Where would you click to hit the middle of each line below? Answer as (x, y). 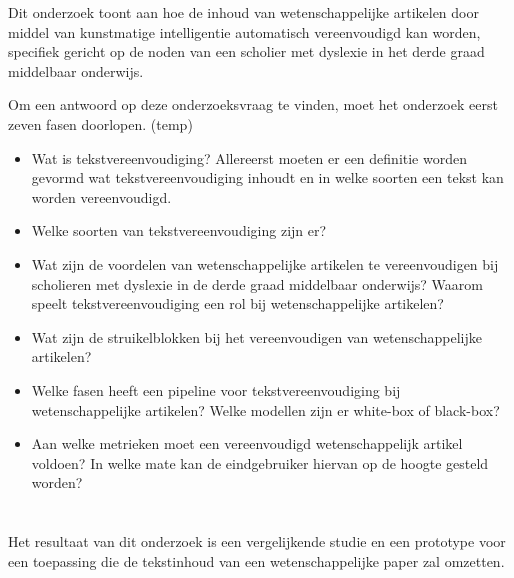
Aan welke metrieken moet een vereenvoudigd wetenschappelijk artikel (247, 443)
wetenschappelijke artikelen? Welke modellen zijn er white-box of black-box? (265, 409)
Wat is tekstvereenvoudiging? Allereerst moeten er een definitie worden (249, 157)
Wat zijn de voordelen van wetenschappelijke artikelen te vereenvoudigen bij (265, 263)
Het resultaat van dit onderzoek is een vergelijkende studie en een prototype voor (257, 541)
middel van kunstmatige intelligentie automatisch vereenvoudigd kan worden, (244, 31)
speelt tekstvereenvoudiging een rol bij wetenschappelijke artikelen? (237, 303)
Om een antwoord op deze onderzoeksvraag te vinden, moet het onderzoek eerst (253, 104)
